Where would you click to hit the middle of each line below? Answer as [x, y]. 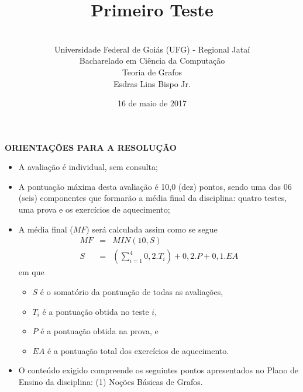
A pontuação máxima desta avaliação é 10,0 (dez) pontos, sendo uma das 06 [155, 186]
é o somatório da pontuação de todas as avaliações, [132, 291]
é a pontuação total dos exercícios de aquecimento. [138, 350]
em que [31, 272]
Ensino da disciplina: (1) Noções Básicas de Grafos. [111, 381]
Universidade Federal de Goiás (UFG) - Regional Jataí [152, 49]
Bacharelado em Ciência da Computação [152, 60]
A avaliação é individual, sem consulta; [88, 167]
